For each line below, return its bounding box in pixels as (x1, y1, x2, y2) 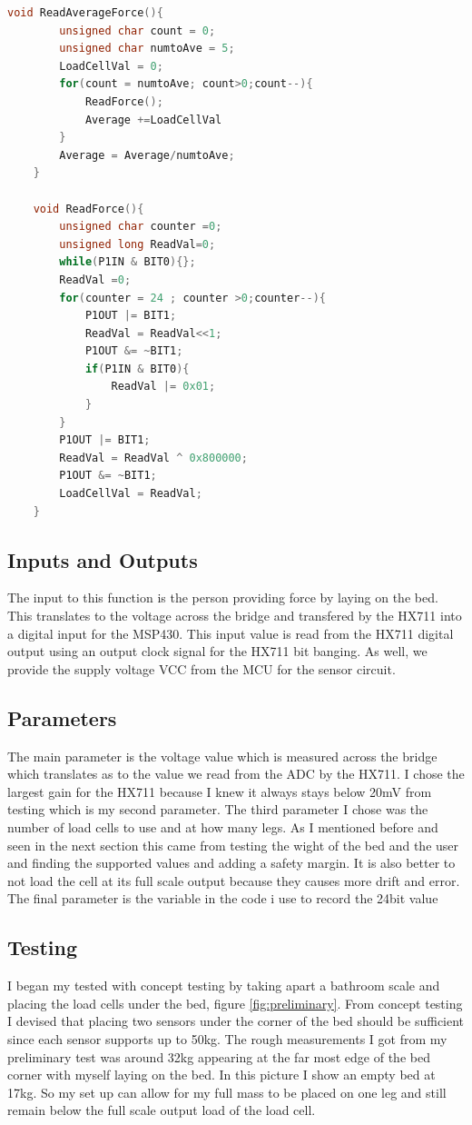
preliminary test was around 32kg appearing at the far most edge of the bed (7, 1047, 430, 1066)
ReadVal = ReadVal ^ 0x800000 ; (59, 451, 248, 464)
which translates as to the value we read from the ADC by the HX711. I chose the (7, 764, 465, 783)
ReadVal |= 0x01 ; (111, 380, 216, 393)
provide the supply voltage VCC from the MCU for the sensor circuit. (7, 659, 396, 678)
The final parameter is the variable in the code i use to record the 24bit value (7, 889, 438, 908)
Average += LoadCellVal (84, 113, 222, 126)
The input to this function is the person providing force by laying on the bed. (7, 588, 438, 607)
